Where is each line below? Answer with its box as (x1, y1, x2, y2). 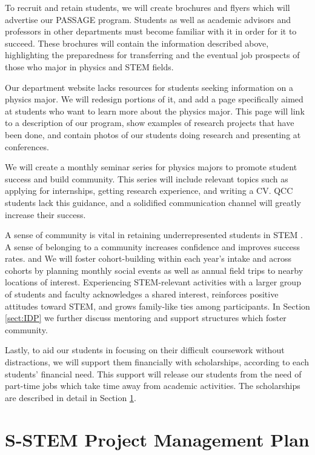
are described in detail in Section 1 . (5, 391, 136, 404)
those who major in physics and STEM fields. (5, 60, 174, 73)
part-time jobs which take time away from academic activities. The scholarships (5, 379, 300, 392)
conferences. (5, 140, 49, 153)
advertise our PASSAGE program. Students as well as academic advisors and (5, 13, 291, 25)
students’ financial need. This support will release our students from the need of (5, 367, 302, 380)
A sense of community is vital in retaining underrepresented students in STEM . (5, 228, 303, 241)
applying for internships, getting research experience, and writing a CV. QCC (5, 184, 293, 197)
